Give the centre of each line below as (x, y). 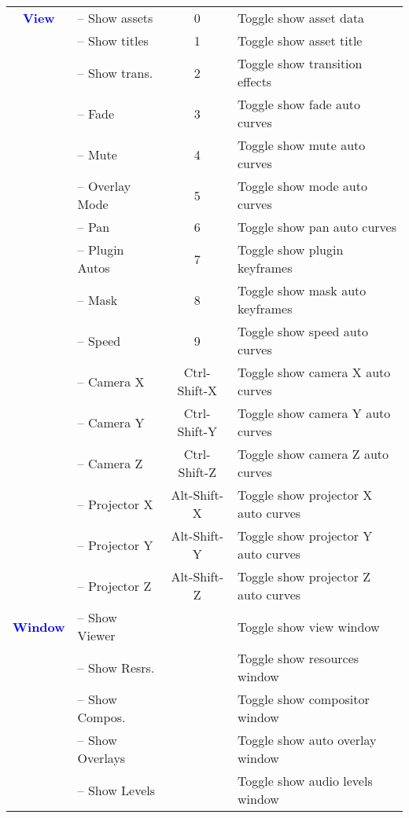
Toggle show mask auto (302, 290)
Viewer (96, 635)
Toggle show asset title (300, 40)
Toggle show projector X (305, 495)
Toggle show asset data (301, 18)
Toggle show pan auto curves (317, 227)
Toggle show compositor (304, 699)
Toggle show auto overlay (307, 740)
